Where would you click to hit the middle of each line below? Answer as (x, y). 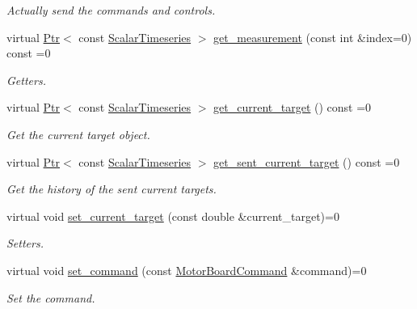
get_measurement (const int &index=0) (313, 37)
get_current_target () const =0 (293, 107)
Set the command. (51, 297)
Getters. (26, 80)
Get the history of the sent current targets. (112, 189)
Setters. (25, 243)
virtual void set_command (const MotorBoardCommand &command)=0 (187, 270)
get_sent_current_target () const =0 (307, 161)
